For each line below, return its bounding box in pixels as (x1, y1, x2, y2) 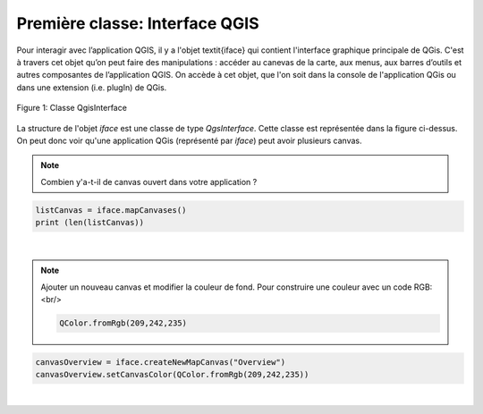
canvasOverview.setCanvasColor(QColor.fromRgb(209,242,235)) (35, 369, 309, 380)
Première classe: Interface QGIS (16, 13, 259, 33)
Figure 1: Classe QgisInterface (16, 103, 127, 114)
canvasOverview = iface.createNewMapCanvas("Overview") (35, 357, 286, 367)
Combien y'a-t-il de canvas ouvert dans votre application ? (40, 176, 258, 187)
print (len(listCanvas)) (35, 217, 145, 228)
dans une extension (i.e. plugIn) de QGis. (16, 81, 167, 93)
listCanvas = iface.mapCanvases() (35, 205, 187, 215)
